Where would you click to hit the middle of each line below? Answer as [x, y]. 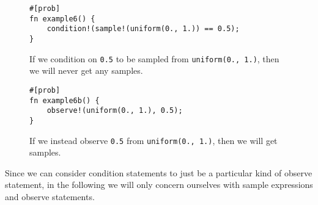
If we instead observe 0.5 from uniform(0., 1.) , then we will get [153, 140]
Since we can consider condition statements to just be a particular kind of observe [159, 172]
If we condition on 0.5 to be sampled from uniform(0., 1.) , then [154, 58]
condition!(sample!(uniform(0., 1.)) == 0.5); [143, 29]
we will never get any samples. [86, 70]
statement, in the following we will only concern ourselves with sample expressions [159, 185]
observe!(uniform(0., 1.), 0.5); [115, 111]
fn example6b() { [65, 100]
